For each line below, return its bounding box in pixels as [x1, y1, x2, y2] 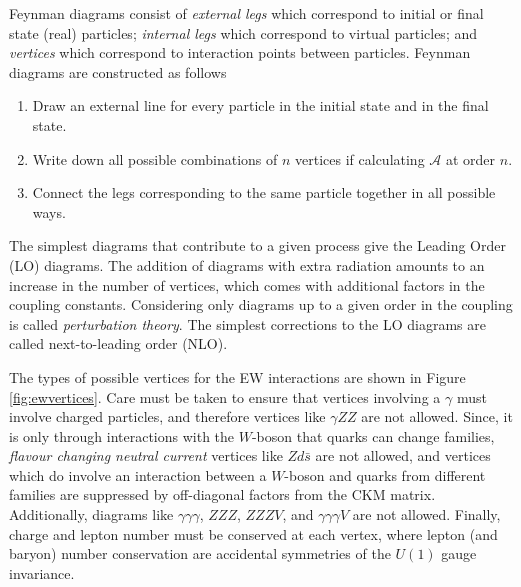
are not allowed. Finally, [352, 504, 501, 525]
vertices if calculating [295, 148, 425, 169]
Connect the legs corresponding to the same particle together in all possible [32, 182, 496, 203]
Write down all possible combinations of [32, 148, 278, 169]
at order [445, 148, 496, 169]
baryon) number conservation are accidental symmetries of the [9, 543, 391, 564]
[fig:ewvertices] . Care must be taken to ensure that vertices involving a [9, 386, 441, 407]
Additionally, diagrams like [9, 504, 174, 525]
